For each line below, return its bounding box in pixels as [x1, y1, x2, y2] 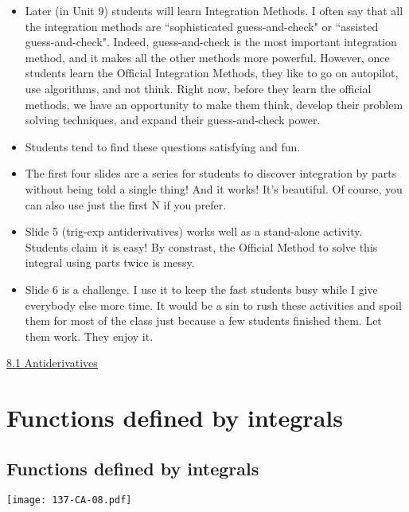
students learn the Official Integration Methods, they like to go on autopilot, [25, 64, 399, 81]
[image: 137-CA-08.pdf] [6, 494, 132, 506]
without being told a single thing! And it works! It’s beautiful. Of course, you [25, 180, 403, 197]
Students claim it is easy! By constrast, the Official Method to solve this [25, 238, 378, 255]
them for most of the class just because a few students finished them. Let [25, 312, 382, 329]
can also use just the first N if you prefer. [25, 196, 227, 213]
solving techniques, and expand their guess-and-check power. [25, 111, 321, 128]
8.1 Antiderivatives [6, 354, 98, 371]
